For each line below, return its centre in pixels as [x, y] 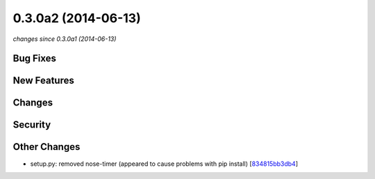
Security [32, 125]
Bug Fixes [35, 59]
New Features [43, 81]
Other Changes [47, 147]
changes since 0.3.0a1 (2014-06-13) [65, 39]
